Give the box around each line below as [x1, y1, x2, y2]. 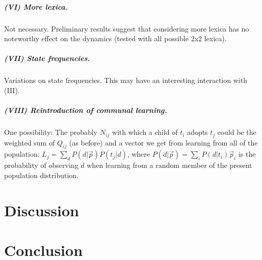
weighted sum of [4, 137, 55, 148]
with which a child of [112, 127, 178, 137]
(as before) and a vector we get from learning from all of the [69, 137, 258, 148]
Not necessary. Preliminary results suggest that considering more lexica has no [4, 23, 249, 34]
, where [127, 149, 150, 159]
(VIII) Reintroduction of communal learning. [4, 105, 167, 115]
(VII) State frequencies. [4, 53, 90, 64]
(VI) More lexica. [4, 1, 68, 12]
